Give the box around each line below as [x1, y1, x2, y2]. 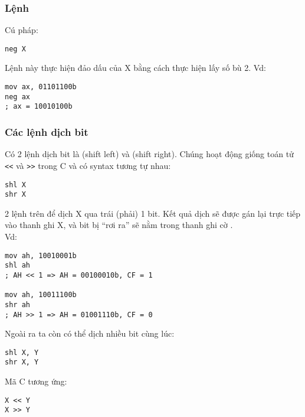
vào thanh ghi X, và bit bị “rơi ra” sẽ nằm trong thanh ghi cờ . [5, 219, 233, 231]
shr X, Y [5, 358, 39, 367]
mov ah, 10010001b [5, 251, 77, 260]
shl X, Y [5, 348, 39, 357]
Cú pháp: [5, 24, 38, 36]
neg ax [5, 92, 30, 101]
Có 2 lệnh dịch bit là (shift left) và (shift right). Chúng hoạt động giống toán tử [5, 148, 294, 160]
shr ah [5, 300, 30, 309]
